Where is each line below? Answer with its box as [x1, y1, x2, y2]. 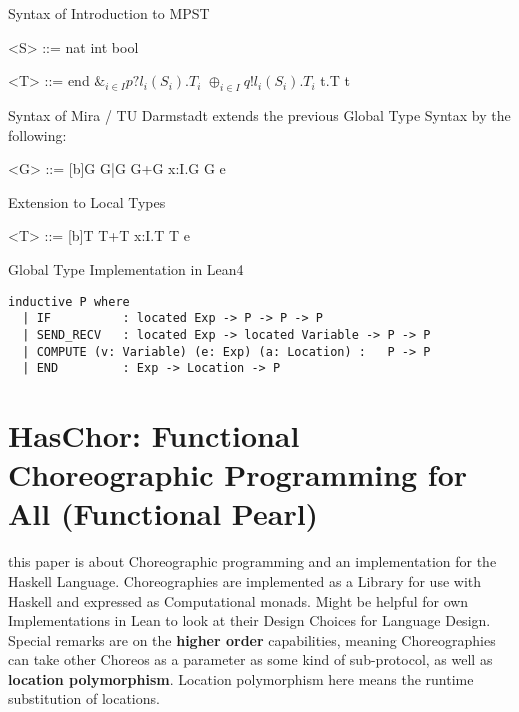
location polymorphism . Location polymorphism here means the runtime [8, 668, 474, 689]
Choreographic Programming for [8, 454, 468, 495]
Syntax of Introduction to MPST [8, 3, 210, 23]
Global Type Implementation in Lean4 [8, 258, 244, 279]
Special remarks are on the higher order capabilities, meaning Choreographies [8, 629, 496, 650]
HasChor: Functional [8, 415, 300, 456]
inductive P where [8, 294, 130, 309]
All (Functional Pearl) [8, 493, 319, 534]
